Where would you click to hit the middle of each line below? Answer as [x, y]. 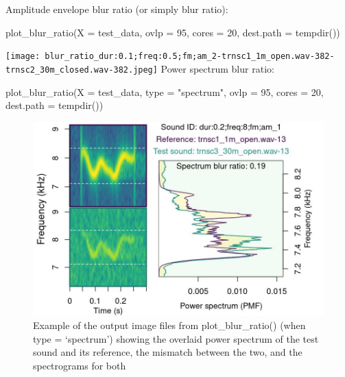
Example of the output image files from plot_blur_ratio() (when [169, 325]
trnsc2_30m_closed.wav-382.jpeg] [82, 70]
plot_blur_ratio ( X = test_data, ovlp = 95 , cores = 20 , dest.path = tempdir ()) [173, 32]
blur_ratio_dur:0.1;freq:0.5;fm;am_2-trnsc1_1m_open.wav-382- [190, 57]
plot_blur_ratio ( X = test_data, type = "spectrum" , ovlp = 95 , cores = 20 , [165, 92]
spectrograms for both [80, 365]
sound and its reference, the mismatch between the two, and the [168, 352]
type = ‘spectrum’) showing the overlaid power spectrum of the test [176, 338]
